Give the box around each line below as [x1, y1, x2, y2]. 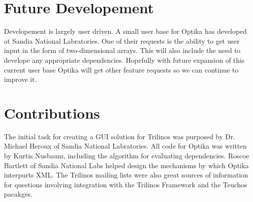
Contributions [4, 102, 100, 123]
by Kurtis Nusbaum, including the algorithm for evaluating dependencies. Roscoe [4, 151, 250, 160]
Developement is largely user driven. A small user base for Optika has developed [4, 26, 247, 36]
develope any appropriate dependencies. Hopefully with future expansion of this [4, 54, 245, 65]
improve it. [4, 74, 37, 84]
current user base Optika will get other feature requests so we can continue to [4, 64, 239, 75]
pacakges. [4, 189, 33, 199]
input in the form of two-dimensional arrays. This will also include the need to [4, 45, 241, 55]
